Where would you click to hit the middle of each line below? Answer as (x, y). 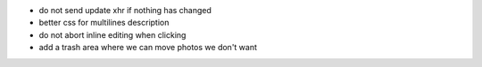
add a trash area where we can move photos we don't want (148, 48)
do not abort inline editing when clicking (112, 34)
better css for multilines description (104, 23)
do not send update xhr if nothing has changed (125, 10)
